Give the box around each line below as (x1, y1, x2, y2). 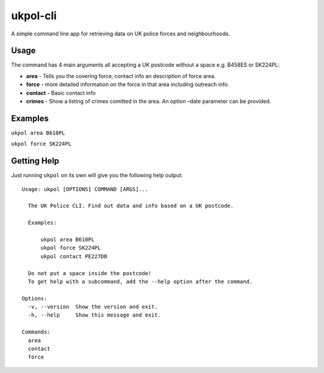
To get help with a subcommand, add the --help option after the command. (28, 278, 253, 285)
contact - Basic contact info (26, 89, 96, 96)
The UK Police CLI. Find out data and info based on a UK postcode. (28, 202, 234, 210)
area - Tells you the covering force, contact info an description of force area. (26, 72, 216, 79)
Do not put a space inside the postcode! (28, 270, 152, 276)
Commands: (22, 329, 50, 336)
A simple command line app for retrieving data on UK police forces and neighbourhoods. (11, 30, 230, 37)
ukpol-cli (11, 9, 57, 22)
